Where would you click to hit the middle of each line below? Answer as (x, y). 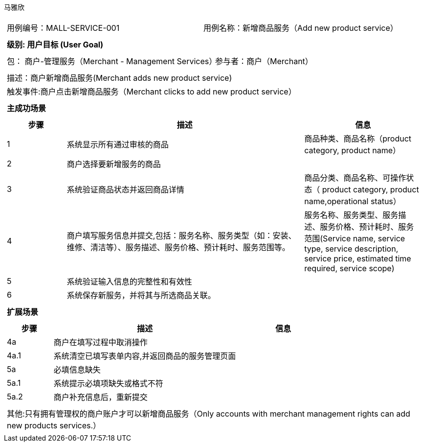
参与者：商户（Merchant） (264, 61)
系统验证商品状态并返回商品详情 (125, 189)
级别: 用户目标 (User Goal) (55, 45)
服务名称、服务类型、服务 (351, 215)
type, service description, (351, 249)
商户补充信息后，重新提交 (100, 397)
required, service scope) (349, 268)
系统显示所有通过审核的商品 (118, 144)
